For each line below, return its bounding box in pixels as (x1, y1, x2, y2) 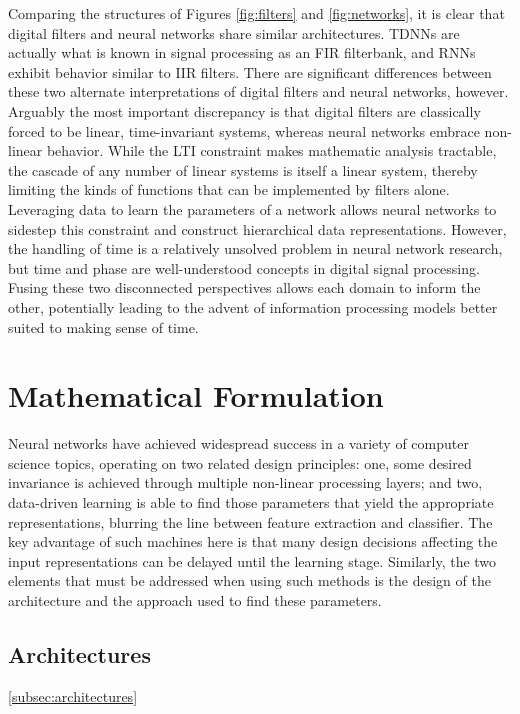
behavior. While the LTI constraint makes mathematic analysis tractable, (46, 140, 497, 161)
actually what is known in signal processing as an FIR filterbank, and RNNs (8, 42, 476, 63)
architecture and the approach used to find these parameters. (8, 589, 382, 610)
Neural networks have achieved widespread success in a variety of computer (8, 433, 469, 454)
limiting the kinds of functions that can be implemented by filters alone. (8, 179, 450, 200)
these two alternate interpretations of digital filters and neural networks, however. (8, 81, 509, 102)
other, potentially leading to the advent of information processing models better (8, 296, 498, 317)
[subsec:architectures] (8, 685, 138, 706)
